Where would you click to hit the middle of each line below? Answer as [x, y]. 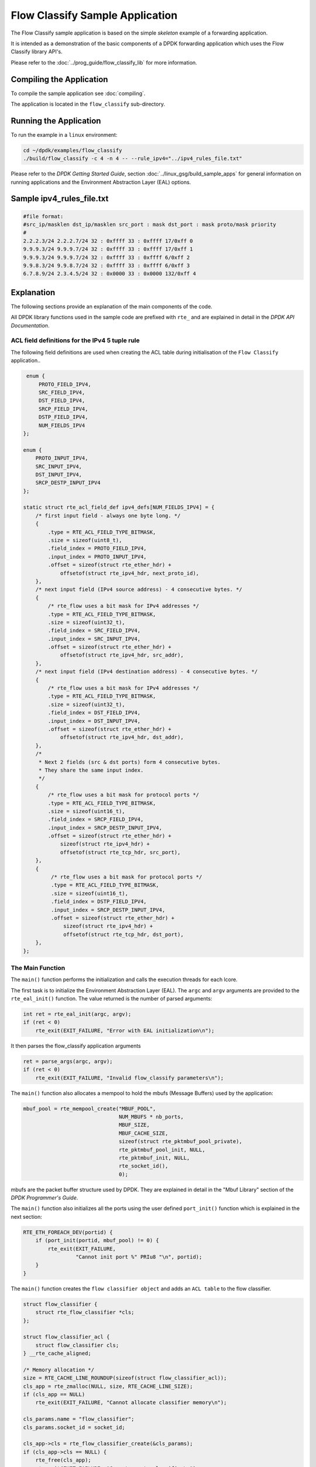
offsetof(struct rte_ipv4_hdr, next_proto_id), [130, 573]
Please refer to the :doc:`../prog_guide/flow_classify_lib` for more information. [104, 62]
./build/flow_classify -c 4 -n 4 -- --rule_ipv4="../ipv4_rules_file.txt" [133, 159]
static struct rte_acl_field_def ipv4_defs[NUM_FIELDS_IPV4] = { [119, 507]
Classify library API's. [37, 52]
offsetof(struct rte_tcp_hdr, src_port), [120, 852]
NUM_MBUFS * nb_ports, [151, 1117]
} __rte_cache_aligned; [57, 1353]
